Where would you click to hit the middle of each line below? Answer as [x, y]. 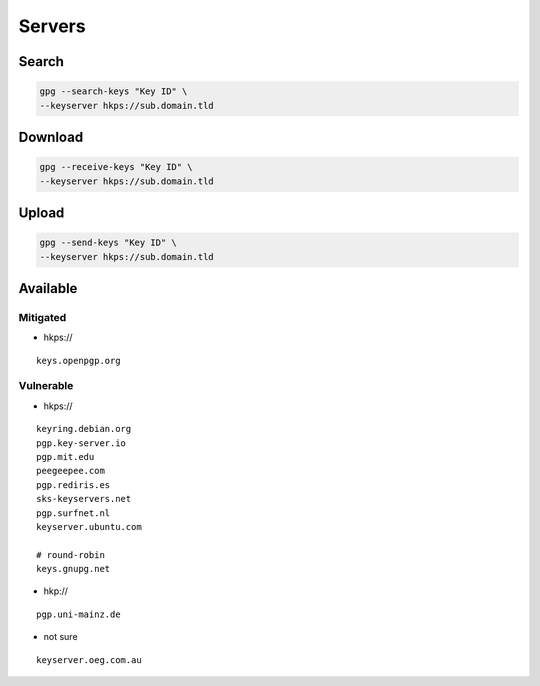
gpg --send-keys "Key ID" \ [108, 243]
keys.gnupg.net [73, 569]
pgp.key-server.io [81, 443]
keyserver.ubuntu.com [89, 526]
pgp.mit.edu [65, 456]
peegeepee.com [70, 471]
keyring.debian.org [84, 429]
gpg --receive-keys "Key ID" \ [116, 167]
